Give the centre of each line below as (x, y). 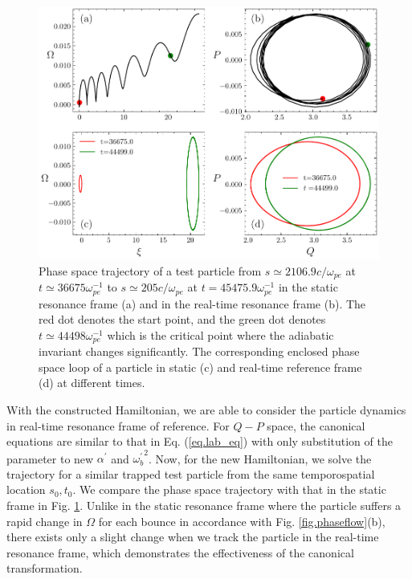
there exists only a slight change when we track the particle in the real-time (193, 537)
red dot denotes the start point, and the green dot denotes (182, 319)
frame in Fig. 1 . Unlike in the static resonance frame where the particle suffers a (204, 506)
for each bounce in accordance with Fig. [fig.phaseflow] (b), (242, 521)
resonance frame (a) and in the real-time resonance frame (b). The (202, 303)
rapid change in (45, 521)
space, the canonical (316, 425)
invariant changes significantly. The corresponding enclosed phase (199, 351)
